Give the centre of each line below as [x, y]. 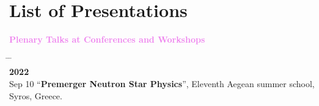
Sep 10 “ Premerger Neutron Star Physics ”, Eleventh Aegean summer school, [162, 83]
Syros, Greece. [36, 95]
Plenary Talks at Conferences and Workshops [107, 39]
